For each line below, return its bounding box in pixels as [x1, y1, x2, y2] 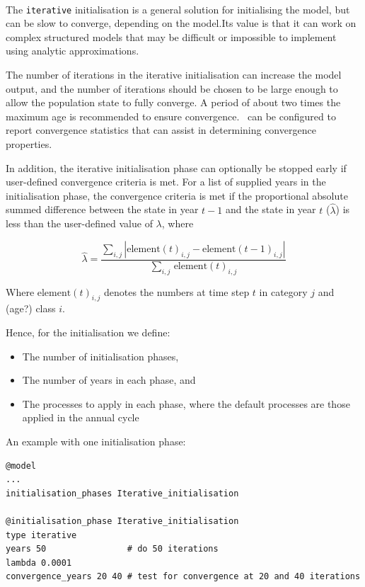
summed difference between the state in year [6, 202, 199, 217]
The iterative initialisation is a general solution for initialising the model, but [6, 1, 350, 16]
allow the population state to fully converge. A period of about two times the [6, 95, 341, 110]
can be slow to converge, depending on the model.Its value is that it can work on [6, 16, 357, 30]
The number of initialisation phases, [22, 348, 179, 363]
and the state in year [225, 202, 316, 217]
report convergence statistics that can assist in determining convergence [6, 122, 316, 137]
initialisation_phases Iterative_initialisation [6, 488, 239, 498]
